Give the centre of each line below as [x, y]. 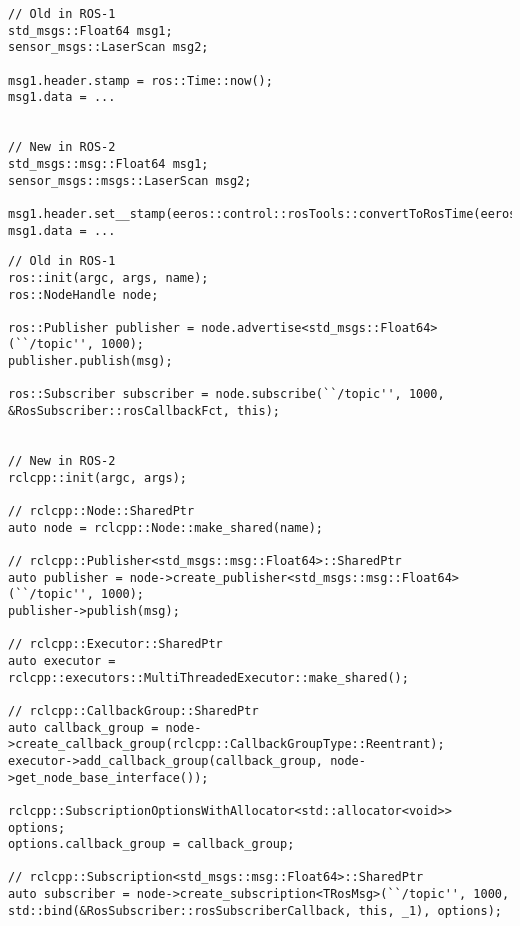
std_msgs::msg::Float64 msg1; [108, 163]
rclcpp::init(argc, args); [97, 477]
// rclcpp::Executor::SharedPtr [115, 644]
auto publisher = [65, 577]
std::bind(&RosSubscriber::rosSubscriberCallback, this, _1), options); [255, 910]
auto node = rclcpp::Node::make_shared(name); [165, 527]
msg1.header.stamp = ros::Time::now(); [140, 80]
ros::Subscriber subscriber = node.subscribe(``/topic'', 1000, [226, 394]
